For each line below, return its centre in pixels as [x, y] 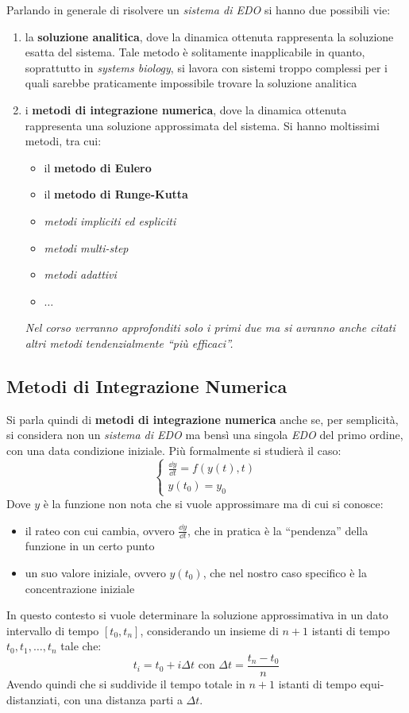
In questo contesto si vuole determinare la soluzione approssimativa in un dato [197, 615]
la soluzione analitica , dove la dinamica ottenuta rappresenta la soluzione [209, 36]
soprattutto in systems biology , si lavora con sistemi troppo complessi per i [206, 67]
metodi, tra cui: [63, 141]
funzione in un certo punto [90, 546]
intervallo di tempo [53, 630]
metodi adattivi [80, 274]
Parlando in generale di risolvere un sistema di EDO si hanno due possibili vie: [199, 10]
